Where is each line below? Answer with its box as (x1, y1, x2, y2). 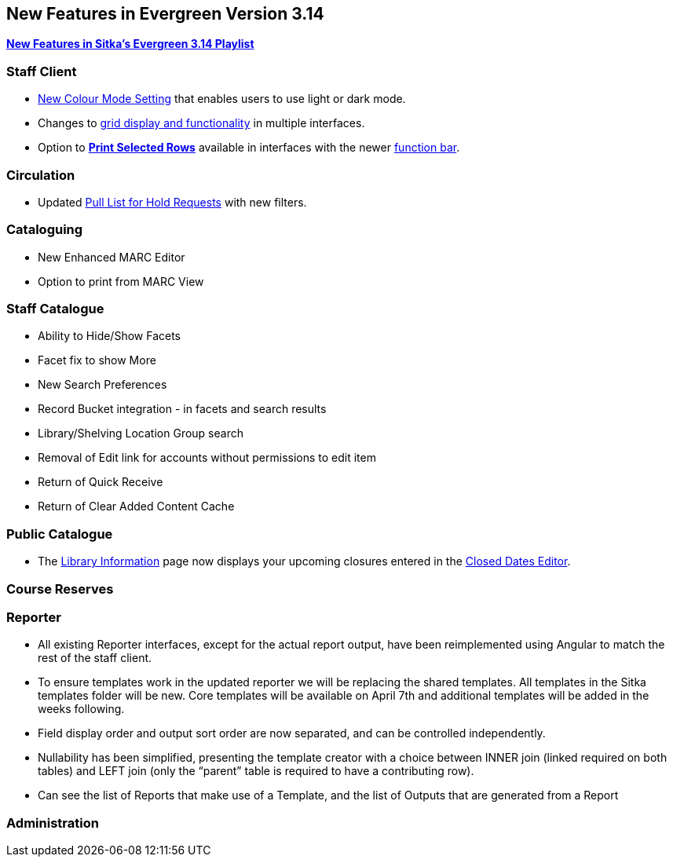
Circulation (6, 166, 75, 183)
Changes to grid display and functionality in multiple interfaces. (38, 116, 365, 130)
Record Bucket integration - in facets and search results (38, 402, 327, 416)
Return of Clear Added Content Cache (38, 499, 235, 514)
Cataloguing (6, 221, 83, 238)
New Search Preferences (38, 378, 167, 392)
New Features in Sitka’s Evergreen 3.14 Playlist (6, 37, 254, 51)
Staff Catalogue (6, 301, 104, 317)
